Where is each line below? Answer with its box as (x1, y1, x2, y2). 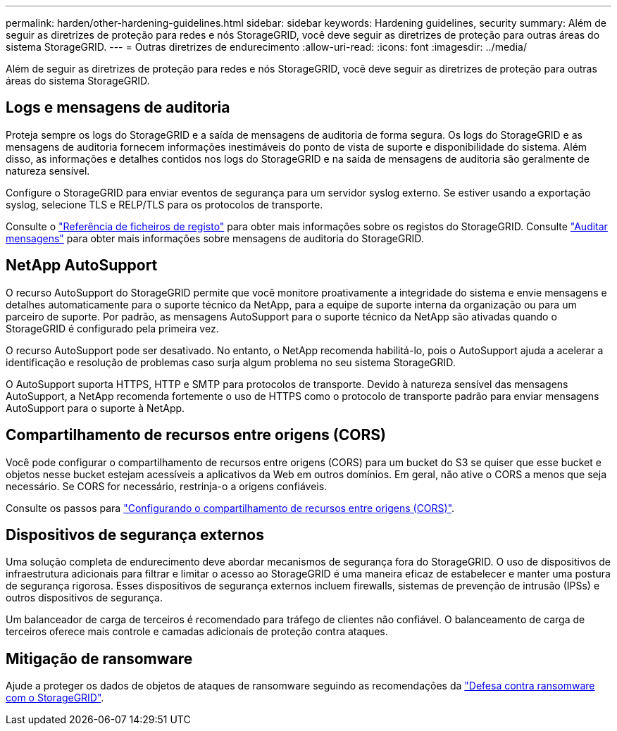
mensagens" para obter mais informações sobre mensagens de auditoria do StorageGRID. (6, 232, 424, 244)
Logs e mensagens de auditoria (6, 99, 230, 117)
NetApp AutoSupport (6, 256, 158, 275)
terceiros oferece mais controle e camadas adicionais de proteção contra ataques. (6, 625, 388, 638)
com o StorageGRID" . (6, 692, 104, 704)
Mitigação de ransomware (6, 649, 193, 668)
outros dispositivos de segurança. (6, 592, 163, 604)
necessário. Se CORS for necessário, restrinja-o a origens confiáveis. (6, 480, 328, 492)
